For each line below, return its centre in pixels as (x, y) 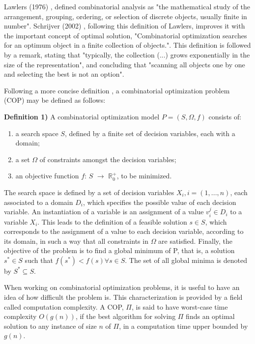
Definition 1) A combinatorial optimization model (82, 116)
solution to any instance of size (50, 326)
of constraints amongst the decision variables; (108, 159)
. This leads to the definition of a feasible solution (112, 221)
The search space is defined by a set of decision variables (89, 192)
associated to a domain (39, 202)
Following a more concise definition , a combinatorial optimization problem (117, 90)
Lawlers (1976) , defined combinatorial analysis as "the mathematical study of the (127, 6)
